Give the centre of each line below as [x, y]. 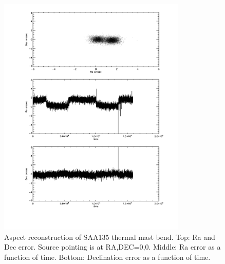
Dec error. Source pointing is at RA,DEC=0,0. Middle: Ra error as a [113, 247]
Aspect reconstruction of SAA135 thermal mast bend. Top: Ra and [110, 237]
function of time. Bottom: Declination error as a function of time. [107, 257]
